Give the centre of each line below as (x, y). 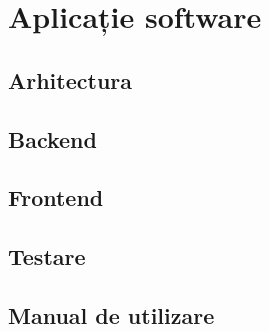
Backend (52, 138)
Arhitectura (70, 79)
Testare (47, 256)
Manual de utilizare (111, 314)
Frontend (56, 197)
